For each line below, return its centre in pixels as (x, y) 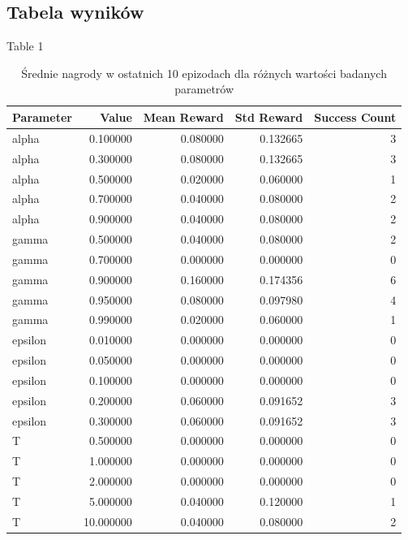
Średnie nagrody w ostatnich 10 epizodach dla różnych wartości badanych (204, 73)
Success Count (355, 117)
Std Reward (269, 117)
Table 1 (25, 46)
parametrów (204, 89)
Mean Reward (183, 117)
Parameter (42, 117)
